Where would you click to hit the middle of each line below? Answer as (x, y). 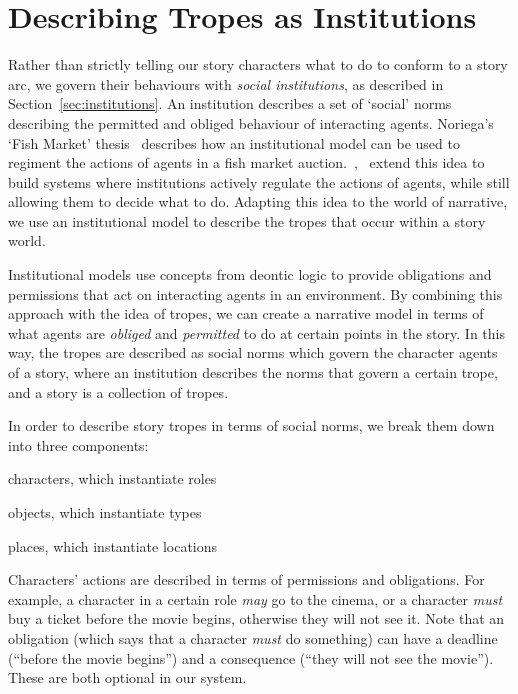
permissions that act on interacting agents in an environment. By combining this (255, 293)
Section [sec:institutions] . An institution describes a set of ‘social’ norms (230, 103)
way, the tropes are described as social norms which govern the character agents (253, 352)
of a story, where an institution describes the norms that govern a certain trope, (253, 372)
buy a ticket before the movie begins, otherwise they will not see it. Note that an (256, 618)
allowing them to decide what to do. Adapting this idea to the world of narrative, (258, 201)
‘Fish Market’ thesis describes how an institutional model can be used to (234, 142)
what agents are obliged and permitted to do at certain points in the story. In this (256, 332)
